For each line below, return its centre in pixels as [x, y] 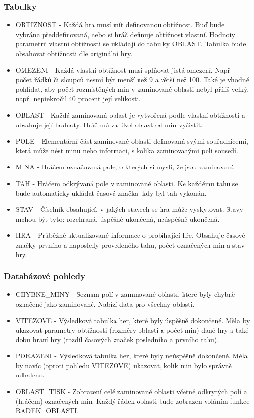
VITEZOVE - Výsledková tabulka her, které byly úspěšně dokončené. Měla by [133, 320]
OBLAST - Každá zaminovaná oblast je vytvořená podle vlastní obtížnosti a [130, 115]
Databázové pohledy [45, 276]
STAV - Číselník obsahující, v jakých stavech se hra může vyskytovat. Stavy [129, 209]
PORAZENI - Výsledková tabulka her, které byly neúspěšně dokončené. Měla [131, 356]
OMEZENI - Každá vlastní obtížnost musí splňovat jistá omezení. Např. [124, 70]
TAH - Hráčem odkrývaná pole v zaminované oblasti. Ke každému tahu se [127, 183]
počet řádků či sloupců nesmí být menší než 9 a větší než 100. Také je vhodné [132, 79]
